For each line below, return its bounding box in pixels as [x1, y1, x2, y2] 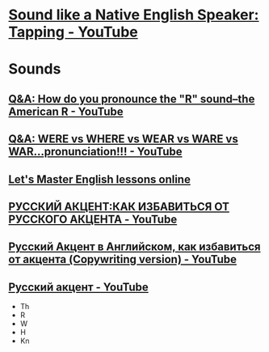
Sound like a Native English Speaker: [8, 6, 259, 24]
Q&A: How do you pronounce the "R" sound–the [8, 91, 255, 106]
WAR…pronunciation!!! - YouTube [8, 145, 183, 159]
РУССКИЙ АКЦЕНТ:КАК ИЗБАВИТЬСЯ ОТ [8, 200, 230, 214]
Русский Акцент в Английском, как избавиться [8, 240, 261, 254]
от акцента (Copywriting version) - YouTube [8, 252, 237, 266]
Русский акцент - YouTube [8, 280, 149, 294]
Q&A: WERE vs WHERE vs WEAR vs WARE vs [8, 132, 238, 146]
